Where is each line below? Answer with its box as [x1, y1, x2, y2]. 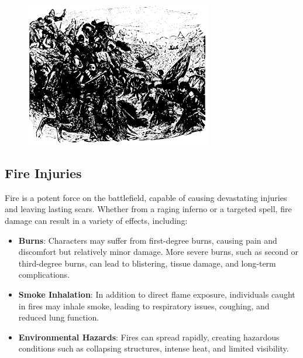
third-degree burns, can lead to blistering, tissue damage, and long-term [18, 257, 276, 269]
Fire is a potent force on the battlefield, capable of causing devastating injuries [5, 191, 287, 203]
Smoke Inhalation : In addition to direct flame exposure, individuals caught [18, 288, 295, 300]
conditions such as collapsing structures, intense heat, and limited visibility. [18, 342, 289, 354]
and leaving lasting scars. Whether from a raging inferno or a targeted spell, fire [5, 203, 292, 215]
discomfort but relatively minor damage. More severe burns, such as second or [18, 246, 299, 258]
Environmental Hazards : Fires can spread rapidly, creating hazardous [18, 330, 280, 343]
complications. [18, 268, 70, 281]
